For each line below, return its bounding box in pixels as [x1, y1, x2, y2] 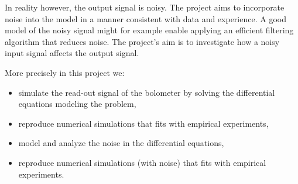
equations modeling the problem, [18, 98, 136, 110]
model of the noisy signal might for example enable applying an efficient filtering [5, 24, 294, 36]
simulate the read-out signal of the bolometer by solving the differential [18, 86, 275, 98]
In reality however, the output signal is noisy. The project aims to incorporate [5, 1, 285, 13]
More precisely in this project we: [5, 66, 125, 78]
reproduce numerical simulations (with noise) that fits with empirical [18, 156, 266, 168]
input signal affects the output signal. [5, 47, 139, 59]
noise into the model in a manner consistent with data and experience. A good [5, 12, 286, 25]
